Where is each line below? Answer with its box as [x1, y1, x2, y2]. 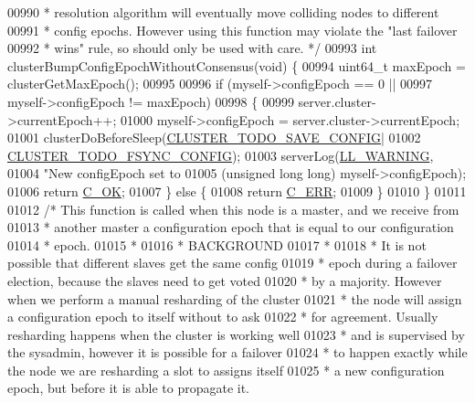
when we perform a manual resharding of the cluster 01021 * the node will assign [7, 289, 462, 308]
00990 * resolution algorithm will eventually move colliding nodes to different [7, 3, 439, 21]
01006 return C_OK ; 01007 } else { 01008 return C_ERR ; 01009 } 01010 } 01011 [7, 181, 467, 200]
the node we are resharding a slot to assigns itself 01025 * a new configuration [7, 360, 445, 379]
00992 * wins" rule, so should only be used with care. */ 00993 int [7, 38, 377, 58]
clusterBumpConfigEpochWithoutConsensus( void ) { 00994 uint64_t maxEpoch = [7, 56, 466, 75]
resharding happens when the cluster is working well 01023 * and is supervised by [7, 324, 465, 344]
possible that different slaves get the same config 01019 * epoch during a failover [7, 253, 458, 272]
